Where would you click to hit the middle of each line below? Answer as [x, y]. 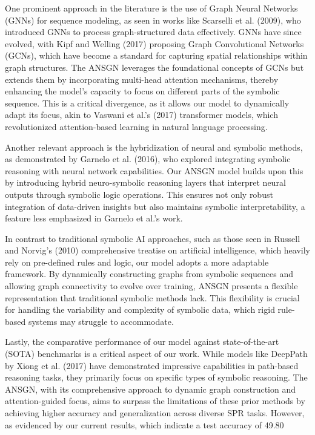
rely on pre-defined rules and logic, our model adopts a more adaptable [137, 262]
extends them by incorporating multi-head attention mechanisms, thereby [142, 79]
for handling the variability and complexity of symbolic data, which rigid [140, 309]
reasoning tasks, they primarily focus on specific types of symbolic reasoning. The [156, 377]
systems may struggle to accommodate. [101, 321]
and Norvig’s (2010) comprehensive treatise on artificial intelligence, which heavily [157, 250]
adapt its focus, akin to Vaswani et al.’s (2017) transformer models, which [141, 115]
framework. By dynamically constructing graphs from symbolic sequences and [149, 274]
